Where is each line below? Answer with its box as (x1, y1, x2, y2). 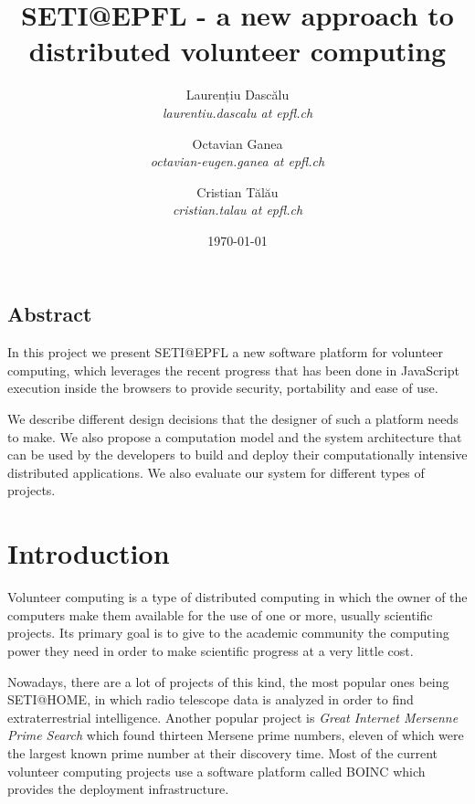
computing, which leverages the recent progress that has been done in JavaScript (7, 360, 459, 379)
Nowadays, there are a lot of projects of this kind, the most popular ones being (7, 672, 449, 691)
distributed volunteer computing (28, 32, 447, 69)
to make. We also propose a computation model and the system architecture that (7, 427, 462, 446)
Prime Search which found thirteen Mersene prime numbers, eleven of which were (7, 725, 464, 745)
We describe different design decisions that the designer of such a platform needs (7, 409, 459, 428)
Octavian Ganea (192, 133, 283, 153)
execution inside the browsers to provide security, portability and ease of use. (7, 378, 438, 397)
